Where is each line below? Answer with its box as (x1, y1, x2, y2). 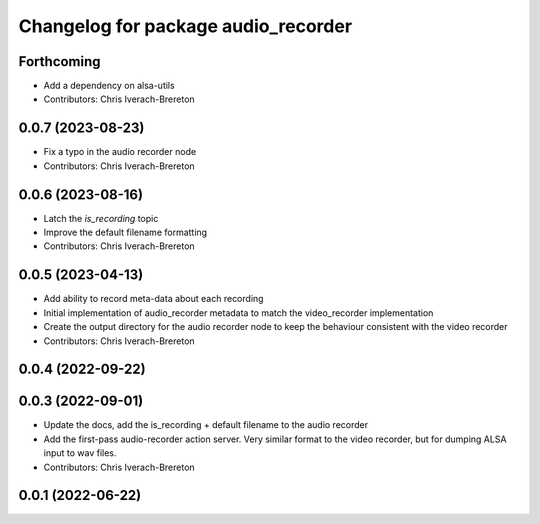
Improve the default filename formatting (43, 226, 208, 239)
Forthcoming (18, 53, 101, 70)
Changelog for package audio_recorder (18, 15, 353, 37)
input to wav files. (43, 447, 117, 459)
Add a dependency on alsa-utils (43, 80, 175, 92)
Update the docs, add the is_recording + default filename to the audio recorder (43, 419, 369, 431)
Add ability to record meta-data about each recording (43, 293, 264, 305)
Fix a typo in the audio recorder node (43, 146, 197, 158)
